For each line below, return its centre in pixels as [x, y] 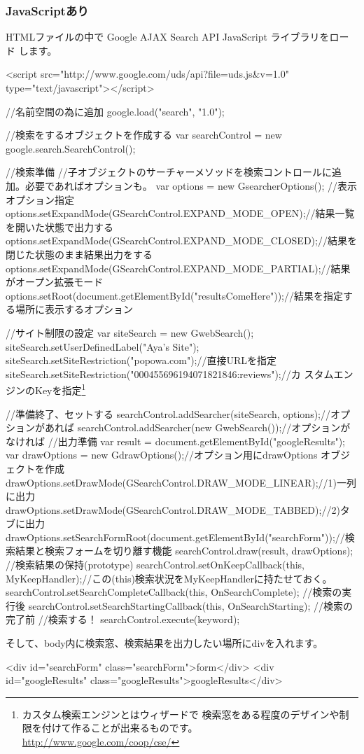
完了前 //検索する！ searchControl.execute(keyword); [123, 619]
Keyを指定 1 [60, 389]
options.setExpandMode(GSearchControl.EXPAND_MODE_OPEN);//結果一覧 [180, 213]
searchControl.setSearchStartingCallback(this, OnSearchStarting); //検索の [190, 605]
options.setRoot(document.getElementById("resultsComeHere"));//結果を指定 [174, 295]
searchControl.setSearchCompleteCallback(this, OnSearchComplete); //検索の [174, 592]
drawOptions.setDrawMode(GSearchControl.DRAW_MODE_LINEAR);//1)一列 [181, 482]
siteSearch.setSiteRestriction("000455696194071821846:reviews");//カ [153, 373]
